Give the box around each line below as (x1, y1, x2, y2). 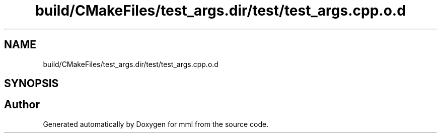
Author (4, 98, 40, 111)
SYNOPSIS (4, 77, 59, 90)
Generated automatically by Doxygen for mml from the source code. (43, 119, 269, 128)
